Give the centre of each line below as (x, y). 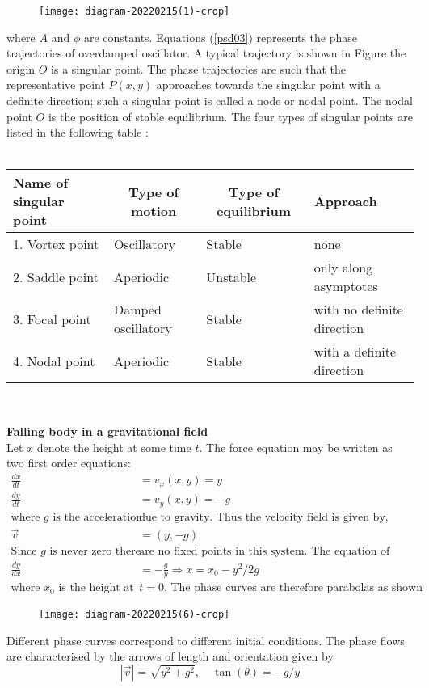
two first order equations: (69, 463)
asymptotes (346, 286)
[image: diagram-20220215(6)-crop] (135, 614)
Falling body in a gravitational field (107, 431)
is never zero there (95, 552)
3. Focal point (52, 319)
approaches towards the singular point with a (268, 84)
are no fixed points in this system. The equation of (265, 552)
